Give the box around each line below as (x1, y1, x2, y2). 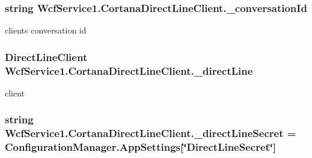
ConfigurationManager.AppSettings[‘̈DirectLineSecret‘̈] (5, 139, 277, 154)
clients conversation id (5, 24, 87, 37)
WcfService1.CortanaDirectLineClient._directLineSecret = (5, 126, 296, 141)
